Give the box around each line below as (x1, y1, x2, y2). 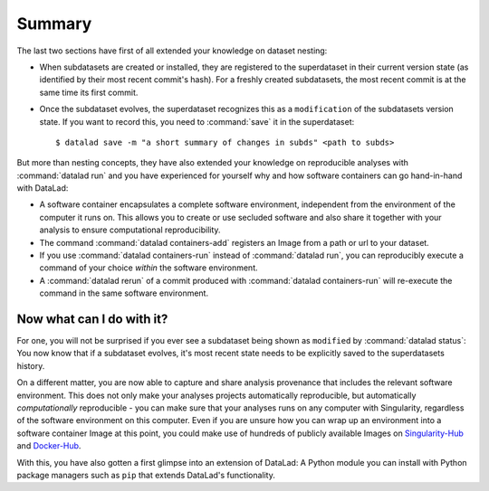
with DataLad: (16, 183, 69, 194)
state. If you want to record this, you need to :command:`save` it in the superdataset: (39, 116, 355, 127)
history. (16, 360, 45, 371)
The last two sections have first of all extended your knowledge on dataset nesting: (16, 45, 328, 56)
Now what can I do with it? (16, 312, 168, 326)
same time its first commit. (39, 87, 139, 98)
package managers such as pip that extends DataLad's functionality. (16, 470, 275, 480)
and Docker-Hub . (16, 440, 81, 451)
